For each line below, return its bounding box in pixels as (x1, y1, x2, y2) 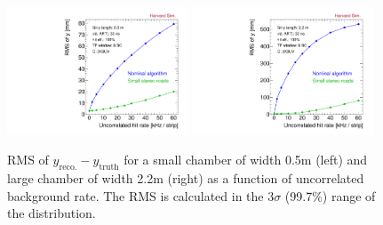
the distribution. (7, 204, 96, 222)
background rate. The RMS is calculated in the (7, 186, 264, 205)
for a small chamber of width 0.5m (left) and (124, 150, 368, 169)
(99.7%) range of (284, 186, 376, 205)
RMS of (7, 150, 49, 169)
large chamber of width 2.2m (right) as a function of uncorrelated (7, 169, 364, 188)
